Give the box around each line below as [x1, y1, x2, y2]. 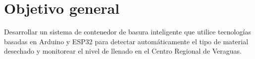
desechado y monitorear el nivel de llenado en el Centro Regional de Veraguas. [4, 46, 242, 56]
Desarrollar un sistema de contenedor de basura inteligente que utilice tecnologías [4, 27, 251, 37]
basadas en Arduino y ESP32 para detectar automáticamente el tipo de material [4, 36, 249, 46]
